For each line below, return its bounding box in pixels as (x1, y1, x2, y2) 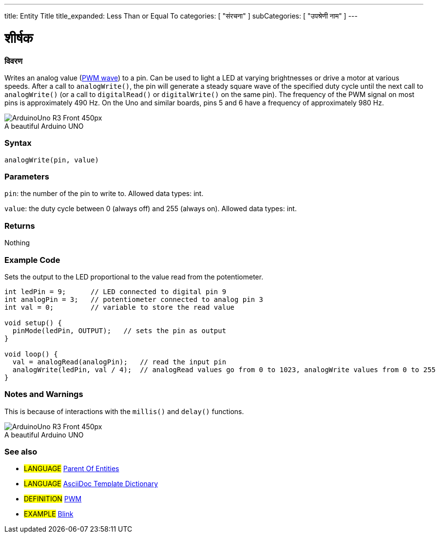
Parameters (4, 172, 49, 181)
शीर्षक (4, 29, 33, 46)
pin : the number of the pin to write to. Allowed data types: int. (4, 189, 204, 198)
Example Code (4, 255, 60, 265)
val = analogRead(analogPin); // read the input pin (12, 358, 227, 366)
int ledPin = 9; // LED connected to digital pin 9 (4, 287, 227, 296)
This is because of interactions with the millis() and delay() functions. (4, 407, 244, 416)
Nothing (4, 239, 30, 247)
